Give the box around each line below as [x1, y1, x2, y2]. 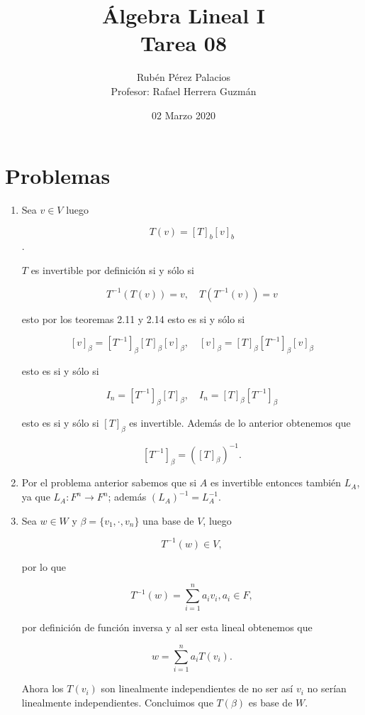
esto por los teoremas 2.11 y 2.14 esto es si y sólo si [21, 311, 245, 326]
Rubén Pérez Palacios [136, 70, 231, 84]
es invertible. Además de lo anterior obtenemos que [129, 415, 351, 430]
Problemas [5, 161, 111, 190]
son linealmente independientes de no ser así [101, 681, 293, 696]
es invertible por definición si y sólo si [30, 263, 194, 278]
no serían [307, 681, 347, 696]
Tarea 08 [140, 28, 227, 58]
